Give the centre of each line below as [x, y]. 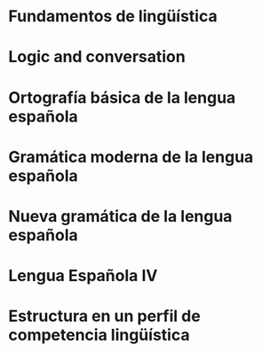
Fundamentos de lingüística [113, 16]
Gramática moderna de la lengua [131, 157]
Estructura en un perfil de [104, 316]
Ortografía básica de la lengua [122, 97]
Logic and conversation [97, 57]
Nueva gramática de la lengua [120, 216]
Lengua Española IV [83, 276]
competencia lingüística [99, 335]
